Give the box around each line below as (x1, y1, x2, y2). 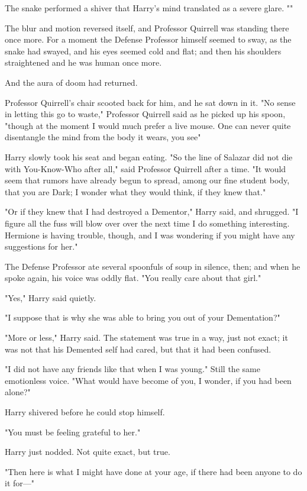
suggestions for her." (5, 240, 78, 253)
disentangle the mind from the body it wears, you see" (5, 131, 201, 143)
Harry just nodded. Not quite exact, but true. (5, 445, 170, 458)
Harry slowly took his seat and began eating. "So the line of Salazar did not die (5, 150, 293, 163)
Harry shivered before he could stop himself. (5, 406, 165, 418)
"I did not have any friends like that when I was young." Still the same (5, 363, 260, 375)
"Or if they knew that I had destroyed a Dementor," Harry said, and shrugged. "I (5, 205, 299, 218)
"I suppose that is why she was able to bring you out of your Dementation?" (5, 311, 280, 324)
